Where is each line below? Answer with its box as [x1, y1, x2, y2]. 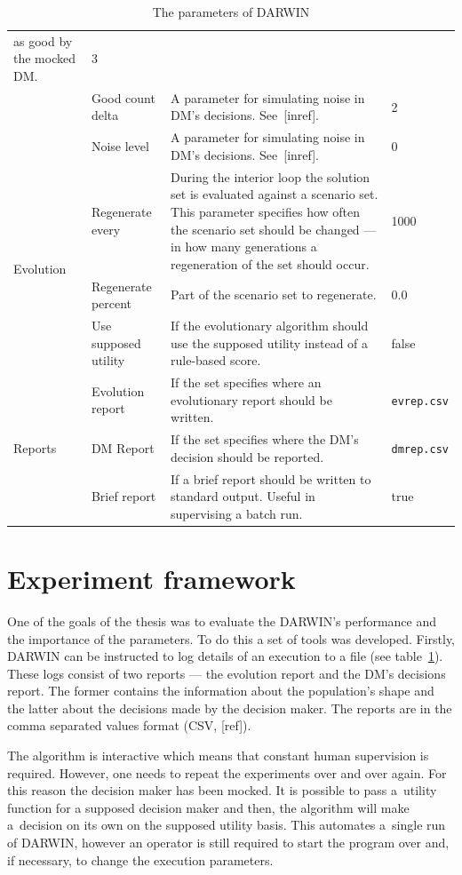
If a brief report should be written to [171, 469, 371, 488]
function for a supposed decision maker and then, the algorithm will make [7, 798, 410, 816]
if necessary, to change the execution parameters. [7, 850, 274, 869]
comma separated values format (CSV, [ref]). [7, 716, 251, 735]
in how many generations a [171, 237, 317, 256]
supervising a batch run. [171, 504, 303, 522]
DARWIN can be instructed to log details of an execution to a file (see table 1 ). [7, 647, 443, 665]
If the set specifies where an [171, 373, 322, 392]
